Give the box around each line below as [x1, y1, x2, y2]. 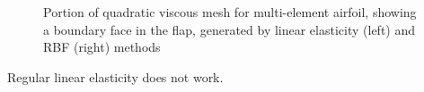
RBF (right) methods [43, 38, 161, 56]
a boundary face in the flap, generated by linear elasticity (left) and [43, 20, 416, 38]
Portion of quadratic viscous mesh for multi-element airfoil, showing [43, 3, 417, 21]
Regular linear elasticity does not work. [7, 67, 224, 86]
